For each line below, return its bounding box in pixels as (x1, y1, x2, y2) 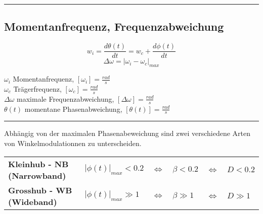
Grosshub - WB (8, 184, 72, 196)
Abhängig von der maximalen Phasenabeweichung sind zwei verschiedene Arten (4, 128, 251, 138)
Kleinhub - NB (8, 158, 69, 170)
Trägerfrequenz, (13, 83, 62, 94)
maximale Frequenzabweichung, (17, 93, 114, 104)
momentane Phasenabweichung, (24, 103, 122, 114)
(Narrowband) (8, 169, 66, 181)
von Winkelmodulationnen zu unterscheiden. (4, 137, 142, 148)
